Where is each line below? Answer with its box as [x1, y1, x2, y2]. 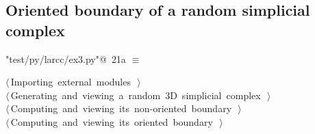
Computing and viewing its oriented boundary [10, 114, 213, 129]
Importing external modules [10, 75, 131, 89]
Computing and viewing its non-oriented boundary [10, 101, 232, 116]
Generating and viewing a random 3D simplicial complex [10, 88, 261, 102]
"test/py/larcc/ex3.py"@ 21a [5, 51, 126, 66]
